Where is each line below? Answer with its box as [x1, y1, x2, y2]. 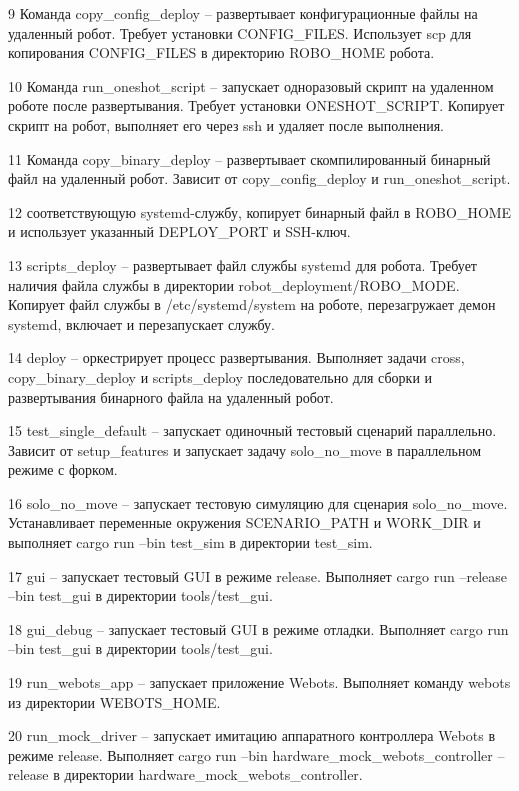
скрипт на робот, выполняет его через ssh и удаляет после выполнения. [8, 114, 444, 135]
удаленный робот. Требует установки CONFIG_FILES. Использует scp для [8, 22, 472, 43]
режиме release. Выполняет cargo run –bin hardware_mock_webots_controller [8, 744, 493, 765]
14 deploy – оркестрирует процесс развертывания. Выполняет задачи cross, [8, 347, 465, 368]
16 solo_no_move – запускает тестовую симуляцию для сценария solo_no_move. [8, 492, 508, 513]
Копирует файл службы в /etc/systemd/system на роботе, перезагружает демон [8, 294, 496, 315]
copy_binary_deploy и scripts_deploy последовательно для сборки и [8, 366, 433, 387]
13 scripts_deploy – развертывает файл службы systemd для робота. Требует [8, 254, 477, 275]
